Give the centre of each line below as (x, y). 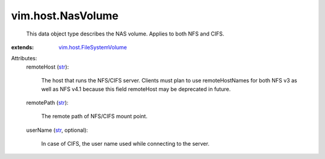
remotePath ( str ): (47, 102)
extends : (23, 47)
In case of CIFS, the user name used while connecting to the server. (125, 144)
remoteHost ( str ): (48, 67)
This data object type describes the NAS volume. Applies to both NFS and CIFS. (125, 34)
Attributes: (24, 58)
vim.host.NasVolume (65, 16)
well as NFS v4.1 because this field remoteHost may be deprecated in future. (136, 89)
